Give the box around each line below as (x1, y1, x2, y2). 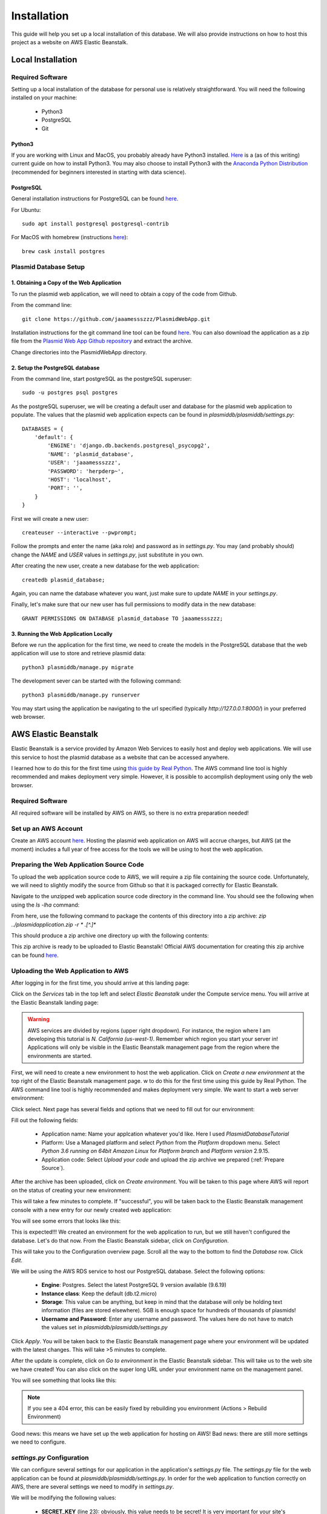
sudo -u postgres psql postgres (22, 389, 118, 396)
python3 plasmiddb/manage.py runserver (22, 691, 140, 698)
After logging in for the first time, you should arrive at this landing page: (11, 979, 190, 987)
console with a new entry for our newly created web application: (11, 1206, 172, 1214)
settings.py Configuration (11, 1453, 89, 1462)
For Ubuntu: (11, 206, 41, 213)
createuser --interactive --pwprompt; (22, 529, 137, 536)
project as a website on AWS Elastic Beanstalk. (11, 38, 128, 45)
